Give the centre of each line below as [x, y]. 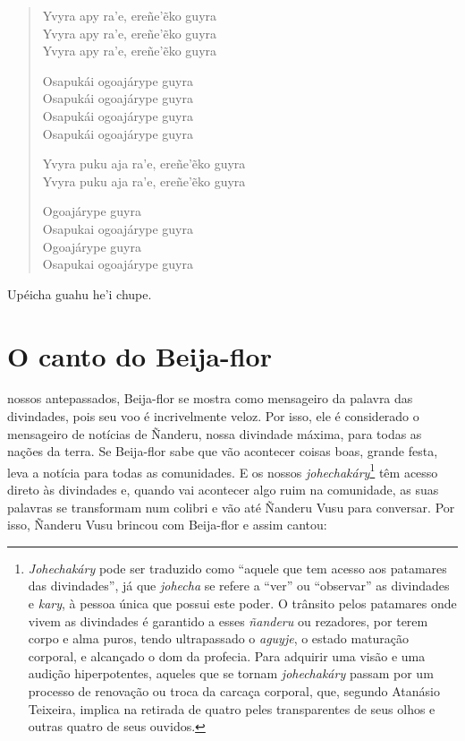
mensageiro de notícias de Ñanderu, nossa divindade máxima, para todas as [215, 433]
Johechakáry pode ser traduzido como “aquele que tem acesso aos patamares [237, 568]
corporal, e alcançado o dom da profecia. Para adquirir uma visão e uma [227, 655]
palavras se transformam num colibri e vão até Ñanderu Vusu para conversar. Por [231, 507]
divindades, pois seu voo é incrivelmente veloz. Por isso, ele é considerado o [213, 416]
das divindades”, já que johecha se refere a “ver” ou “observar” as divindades [239, 586]
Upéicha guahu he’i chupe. [80, 293]
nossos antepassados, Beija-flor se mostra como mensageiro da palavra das [210, 398]
